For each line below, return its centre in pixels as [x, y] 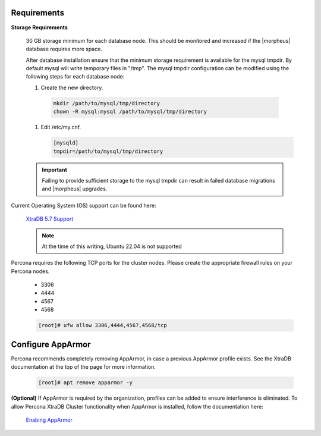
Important [55, 170]
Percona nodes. [30, 271]
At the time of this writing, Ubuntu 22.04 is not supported [112, 246]
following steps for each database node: [75, 77]
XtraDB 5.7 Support [50, 219]
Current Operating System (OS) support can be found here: [84, 205]
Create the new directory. [72, 87]
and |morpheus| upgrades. [75, 189]
